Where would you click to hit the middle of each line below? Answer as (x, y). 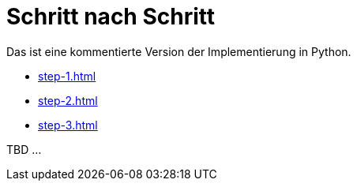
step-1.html (67, 76)
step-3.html (68, 125)
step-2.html (68, 100)
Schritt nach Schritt (111, 17)
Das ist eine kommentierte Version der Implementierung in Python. (179, 51)
